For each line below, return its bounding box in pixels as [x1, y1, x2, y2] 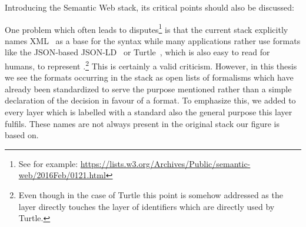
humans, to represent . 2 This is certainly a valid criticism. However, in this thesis [5, 58, 297, 72]
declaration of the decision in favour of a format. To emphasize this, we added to [5, 94, 296, 106]
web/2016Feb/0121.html [18, 169, 106, 181]
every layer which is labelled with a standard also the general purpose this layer [5, 106, 292, 118]
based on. [5, 129, 39, 141]
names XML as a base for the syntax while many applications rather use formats [5, 34, 301, 46]
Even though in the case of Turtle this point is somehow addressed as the [18, 189, 283, 201]
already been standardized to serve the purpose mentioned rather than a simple [5, 82, 292, 95]
